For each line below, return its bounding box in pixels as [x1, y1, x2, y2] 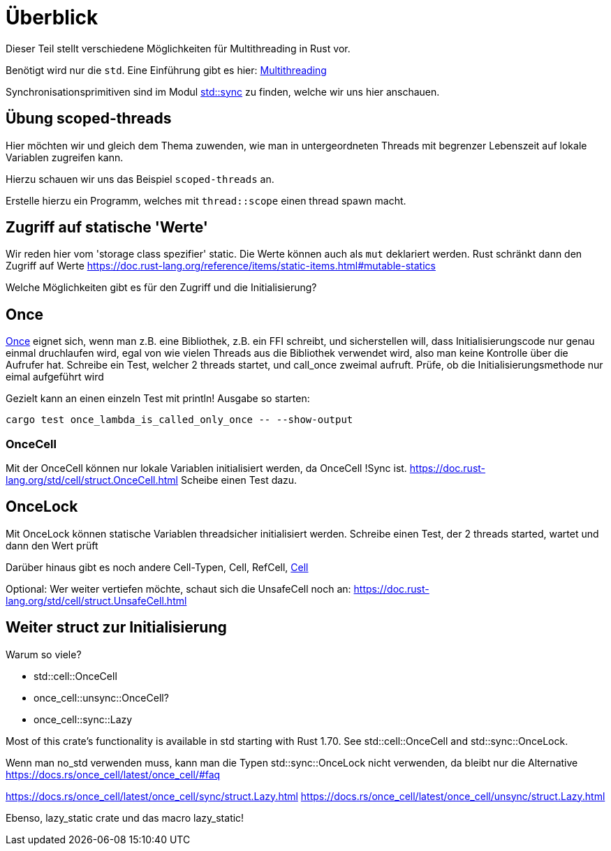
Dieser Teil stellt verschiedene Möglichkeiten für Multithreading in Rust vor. [6, 42, 351, 54]
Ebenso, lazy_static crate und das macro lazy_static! [6, 811, 244, 824]
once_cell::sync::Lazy [34, 713, 133, 725]
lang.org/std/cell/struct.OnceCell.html [6, 474, 179, 487]
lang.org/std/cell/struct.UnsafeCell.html [6, 594, 187, 607]
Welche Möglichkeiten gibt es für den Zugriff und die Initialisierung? [6, 281, 317, 294]
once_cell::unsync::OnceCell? [34, 691, 169, 704]
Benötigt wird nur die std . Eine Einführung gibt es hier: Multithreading [6, 64, 327, 76]
